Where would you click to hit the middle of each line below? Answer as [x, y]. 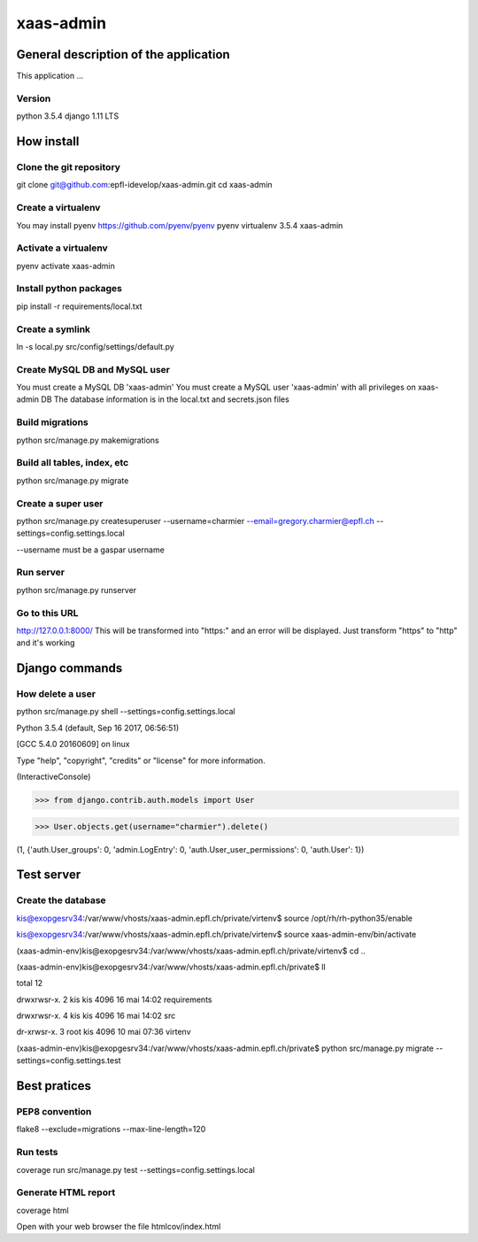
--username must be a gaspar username [91, 550]
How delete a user [56, 694]
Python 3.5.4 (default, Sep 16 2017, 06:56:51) [98, 728]
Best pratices [54, 1086]
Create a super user [60, 503]
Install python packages [69, 289]
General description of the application [123, 54]
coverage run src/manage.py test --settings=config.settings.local [136, 1169]
